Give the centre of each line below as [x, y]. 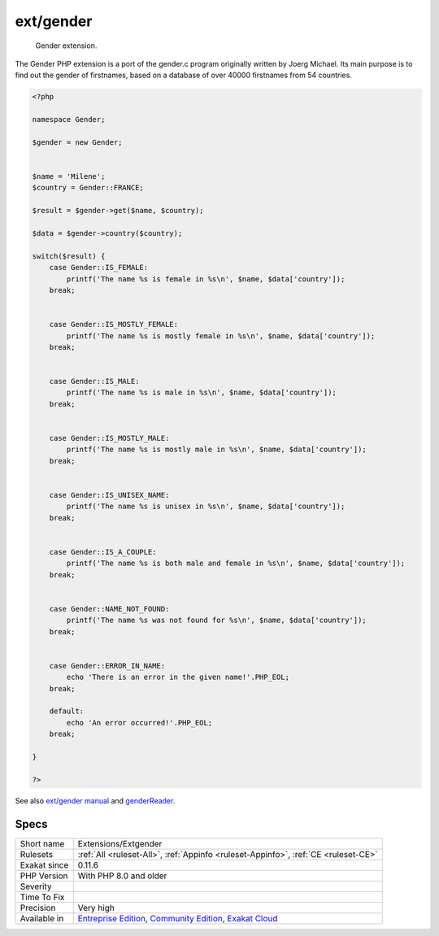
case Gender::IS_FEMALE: [99, 268]
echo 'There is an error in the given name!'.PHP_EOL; [178, 677]
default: [67, 711]
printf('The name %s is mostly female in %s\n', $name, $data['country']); [221, 336]
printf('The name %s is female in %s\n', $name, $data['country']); [206, 279]
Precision [38, 908]
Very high [96, 908]
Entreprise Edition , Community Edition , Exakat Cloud [178, 918]
